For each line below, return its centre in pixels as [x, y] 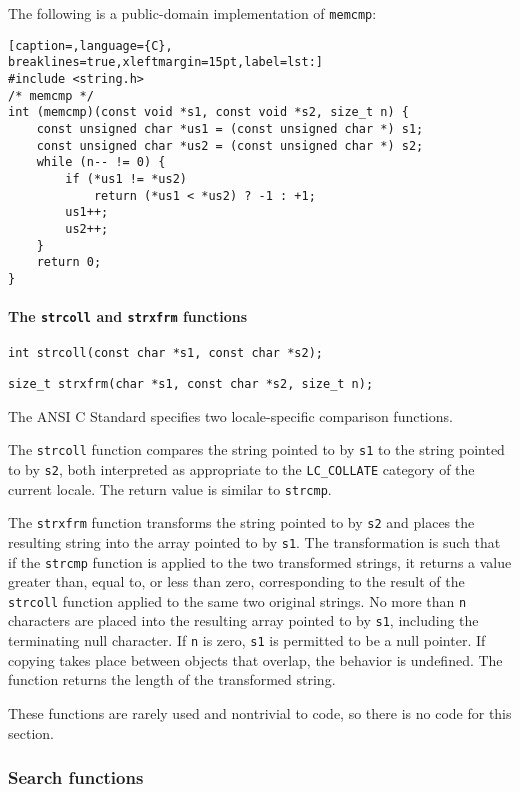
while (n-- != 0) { [101, 162]
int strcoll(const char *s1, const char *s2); [165, 353]
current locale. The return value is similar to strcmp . [170, 488]
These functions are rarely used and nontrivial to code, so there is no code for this [260, 712]
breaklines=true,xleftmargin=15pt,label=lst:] [165, 62]
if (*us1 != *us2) [126, 178]
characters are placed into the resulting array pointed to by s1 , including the [243, 620]
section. [31, 732]
